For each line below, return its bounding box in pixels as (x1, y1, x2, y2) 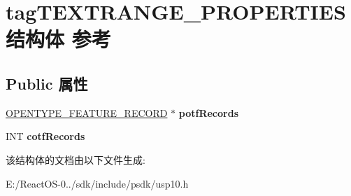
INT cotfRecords (6, 129, 85, 143)
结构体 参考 (6, 24, 111, 53)
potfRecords (178, 105, 238, 120)
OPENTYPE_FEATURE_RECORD (6, 105, 168, 120)
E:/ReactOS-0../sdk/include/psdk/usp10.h (6, 176, 189, 190)
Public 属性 (6, 72, 88, 94)
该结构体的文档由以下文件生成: (6, 152, 145, 167)
